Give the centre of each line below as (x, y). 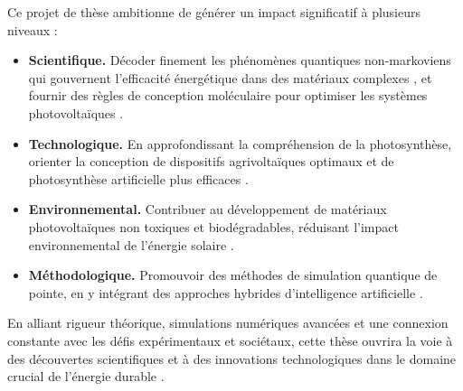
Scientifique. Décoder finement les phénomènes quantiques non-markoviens (240, 60)
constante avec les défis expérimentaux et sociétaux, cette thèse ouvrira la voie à (230, 340)
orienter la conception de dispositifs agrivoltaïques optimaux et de (211, 161)
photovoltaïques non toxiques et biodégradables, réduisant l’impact (213, 226)
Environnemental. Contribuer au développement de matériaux (208, 209)
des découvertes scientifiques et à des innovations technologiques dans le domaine (232, 358)
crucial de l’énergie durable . (86, 376)
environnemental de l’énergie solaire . (131, 244)
